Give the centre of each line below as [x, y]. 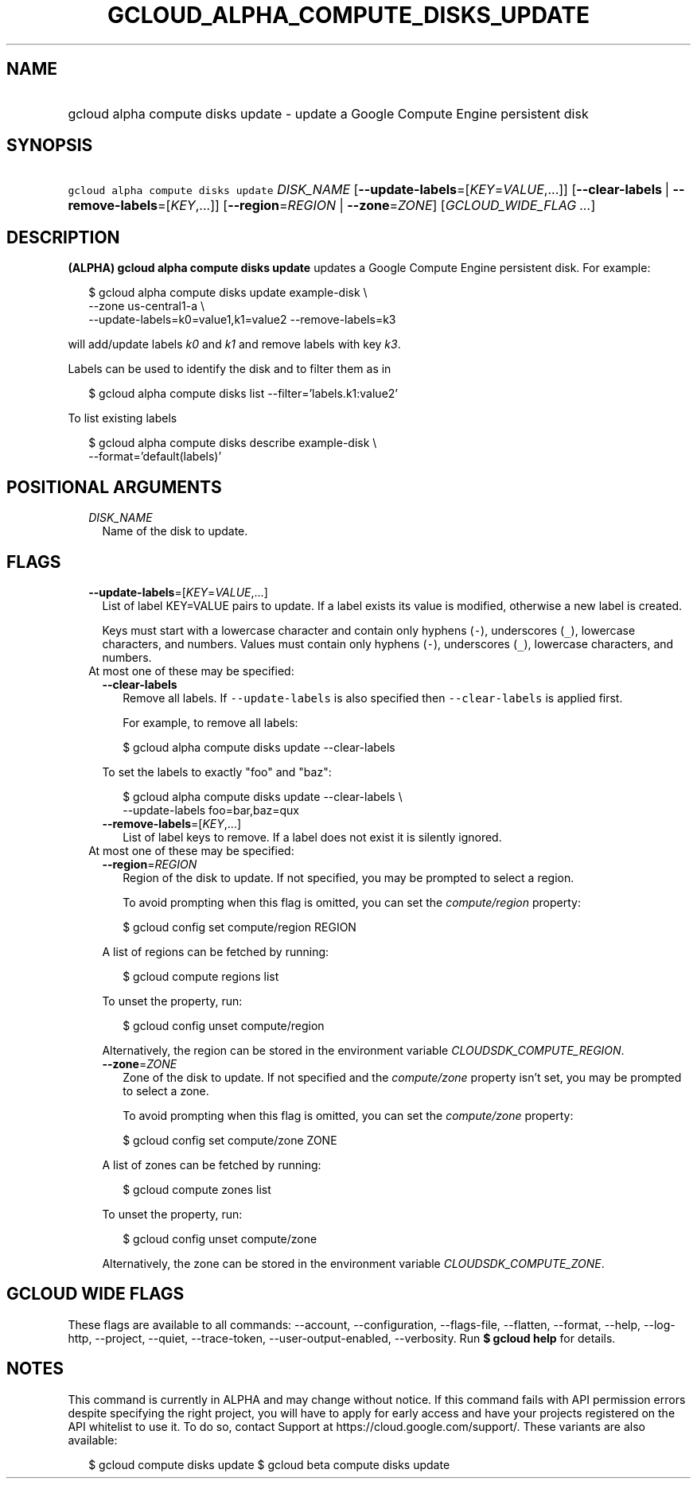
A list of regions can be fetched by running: [216, 951]
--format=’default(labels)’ [155, 457]
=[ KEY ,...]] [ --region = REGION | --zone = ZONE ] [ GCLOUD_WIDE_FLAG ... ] [377, 206]
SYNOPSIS [50, 146]
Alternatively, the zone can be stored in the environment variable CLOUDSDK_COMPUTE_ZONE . [353, 1263]
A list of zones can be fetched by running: [212, 1164]
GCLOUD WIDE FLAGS [95, 1294]
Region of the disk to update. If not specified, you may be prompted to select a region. [348, 877]
